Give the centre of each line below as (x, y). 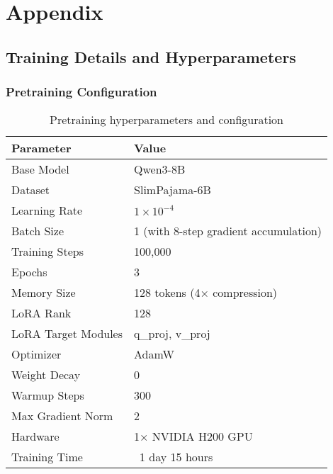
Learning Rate (47, 210)
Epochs (29, 272)
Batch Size (38, 231)
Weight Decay (46, 375)
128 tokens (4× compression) (206, 293)
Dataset (31, 190)
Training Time (47, 457)
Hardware (35, 436)
